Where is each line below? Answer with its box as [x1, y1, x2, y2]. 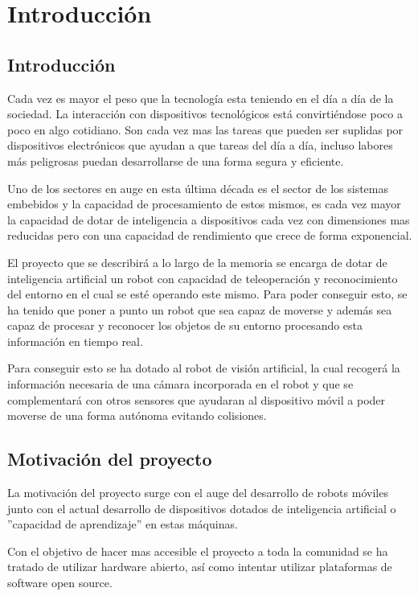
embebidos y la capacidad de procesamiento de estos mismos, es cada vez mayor [7, 195, 401, 212]
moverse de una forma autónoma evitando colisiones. [7, 407, 267, 424]
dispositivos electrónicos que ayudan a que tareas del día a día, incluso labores [7, 137, 393, 154]
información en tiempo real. [7, 332, 143, 349]
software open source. [7, 574, 113, 591]
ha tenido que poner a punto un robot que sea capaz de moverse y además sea [7, 301, 392, 318]
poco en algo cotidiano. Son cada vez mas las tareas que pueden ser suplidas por [7, 121, 404, 138]
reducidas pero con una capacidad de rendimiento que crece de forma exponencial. [7, 227, 412, 244]
